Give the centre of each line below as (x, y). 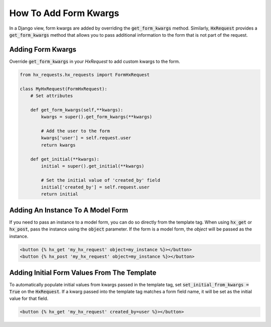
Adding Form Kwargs (43, 49)
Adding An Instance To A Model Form (69, 210)
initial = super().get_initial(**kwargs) (93, 166)
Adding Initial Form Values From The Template (83, 272)
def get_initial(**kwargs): (65, 159)
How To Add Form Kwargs (64, 13)
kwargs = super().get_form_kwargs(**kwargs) (97, 117)
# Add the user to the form (76, 131)
